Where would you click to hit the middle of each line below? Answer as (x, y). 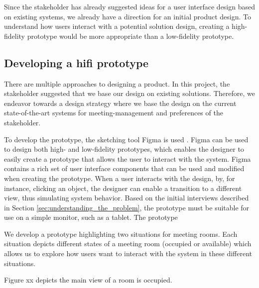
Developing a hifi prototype (76, 62)
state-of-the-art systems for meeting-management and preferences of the (114, 113)
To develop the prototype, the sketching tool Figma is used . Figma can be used (126, 139)
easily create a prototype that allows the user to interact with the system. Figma (128, 158)
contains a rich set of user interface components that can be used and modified (124, 168)
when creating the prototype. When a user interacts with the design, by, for (120, 178)
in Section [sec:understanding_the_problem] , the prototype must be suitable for (127, 207)
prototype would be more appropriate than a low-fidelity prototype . (130, 36)
